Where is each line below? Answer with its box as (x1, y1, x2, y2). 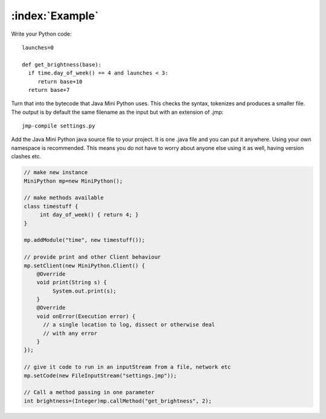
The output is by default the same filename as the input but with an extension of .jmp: (11, 108, 224, 115)
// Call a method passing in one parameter (24, 389, 155, 396)
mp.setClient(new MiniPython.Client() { (24, 262, 145, 269)
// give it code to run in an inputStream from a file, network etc (24, 363, 231, 371)
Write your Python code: (11, 30, 72, 37)
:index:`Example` (11, 9, 99, 22)
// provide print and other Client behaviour (24, 254, 161, 261)
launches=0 (22, 44, 54, 51)
